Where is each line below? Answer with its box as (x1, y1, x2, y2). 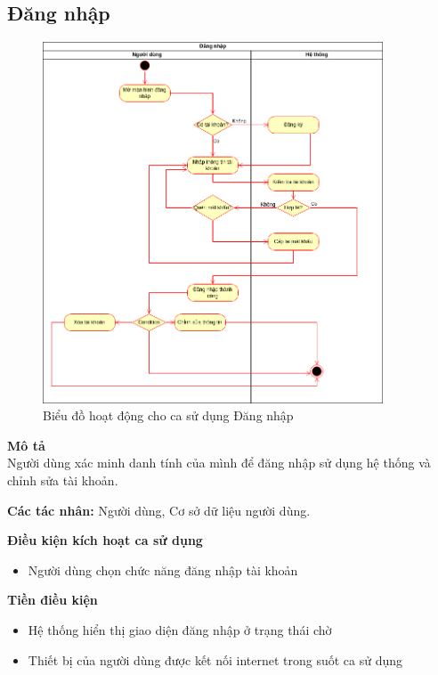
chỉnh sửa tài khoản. (7, 470, 118, 489)
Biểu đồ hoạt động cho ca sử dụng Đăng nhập (43, 406, 294, 425)
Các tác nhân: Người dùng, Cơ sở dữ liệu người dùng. (7, 500, 311, 519)
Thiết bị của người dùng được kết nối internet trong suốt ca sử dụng (28, 650, 403, 669)
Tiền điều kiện (7, 590, 98, 609)
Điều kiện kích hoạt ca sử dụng (7, 531, 203, 549)
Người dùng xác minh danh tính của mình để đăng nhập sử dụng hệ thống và (7, 453, 431, 472)
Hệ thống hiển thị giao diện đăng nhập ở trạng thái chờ (28, 620, 332, 638)
